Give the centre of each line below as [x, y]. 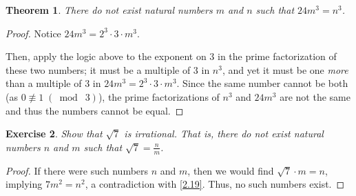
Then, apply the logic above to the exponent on [106, 56]
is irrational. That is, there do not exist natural [224, 134]
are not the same [315, 96]
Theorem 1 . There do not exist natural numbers [109, 10]
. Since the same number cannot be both [262, 83]
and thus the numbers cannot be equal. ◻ [95, 110]
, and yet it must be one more [285, 69]
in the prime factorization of [277, 56]
